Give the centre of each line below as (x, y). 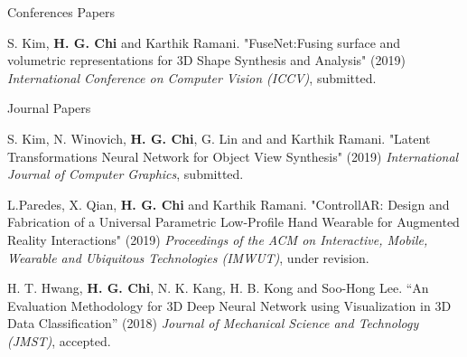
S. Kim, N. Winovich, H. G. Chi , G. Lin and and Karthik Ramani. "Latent (219, 138)
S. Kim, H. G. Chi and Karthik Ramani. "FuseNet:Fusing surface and (204, 42)
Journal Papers (49, 108)
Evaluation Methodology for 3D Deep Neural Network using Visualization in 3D (229, 305)
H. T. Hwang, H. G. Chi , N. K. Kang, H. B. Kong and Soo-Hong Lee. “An (218, 288)
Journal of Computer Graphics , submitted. (126, 174)
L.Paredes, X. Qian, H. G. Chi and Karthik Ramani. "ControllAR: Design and (229, 204)
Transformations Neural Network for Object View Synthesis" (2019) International (233, 156)
